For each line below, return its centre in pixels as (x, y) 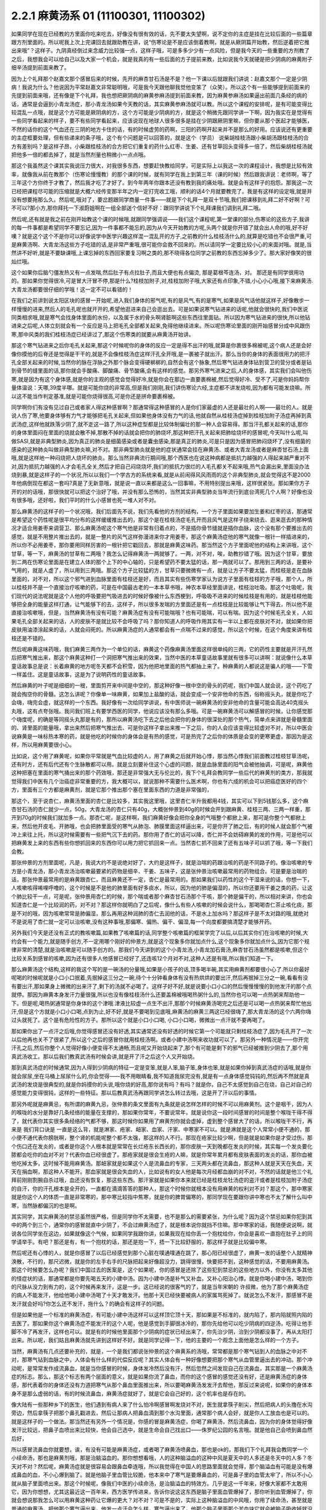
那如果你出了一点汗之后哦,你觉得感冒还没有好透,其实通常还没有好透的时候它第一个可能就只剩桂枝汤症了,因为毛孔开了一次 (161, 1031)
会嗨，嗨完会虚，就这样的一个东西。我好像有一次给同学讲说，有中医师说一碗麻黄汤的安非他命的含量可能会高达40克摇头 (160, 702)
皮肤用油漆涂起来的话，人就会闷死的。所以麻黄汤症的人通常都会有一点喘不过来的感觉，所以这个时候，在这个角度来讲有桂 (162, 630)
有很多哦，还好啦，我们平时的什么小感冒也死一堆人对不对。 (85, 500)
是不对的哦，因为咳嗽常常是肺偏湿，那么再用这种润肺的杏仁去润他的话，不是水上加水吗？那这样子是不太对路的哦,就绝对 (160, 913)
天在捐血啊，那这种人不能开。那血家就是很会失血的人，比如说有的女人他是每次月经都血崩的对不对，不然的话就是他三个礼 (162, 1171)
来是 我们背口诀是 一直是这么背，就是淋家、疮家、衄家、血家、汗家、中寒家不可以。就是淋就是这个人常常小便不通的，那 (161, 1129)
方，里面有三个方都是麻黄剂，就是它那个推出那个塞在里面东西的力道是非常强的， (112, 790)
